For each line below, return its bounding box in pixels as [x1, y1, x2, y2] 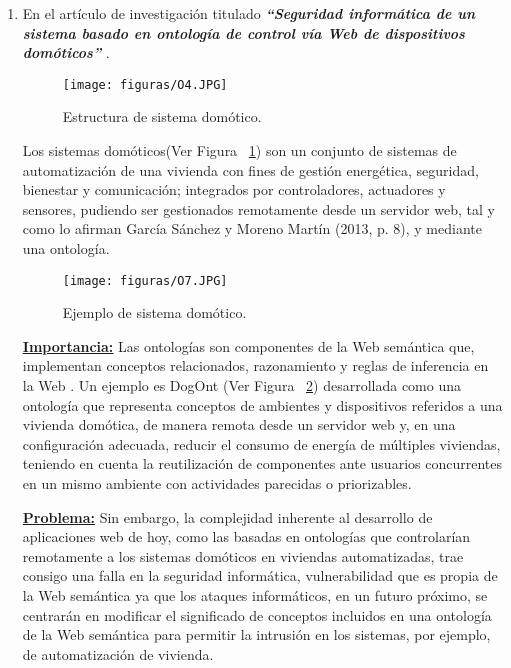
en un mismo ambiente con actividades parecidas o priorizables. [22, 473, 412, 493]
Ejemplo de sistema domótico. [62, 302, 247, 323]
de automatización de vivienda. [22, 643, 214, 664]
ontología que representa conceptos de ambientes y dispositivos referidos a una [22, 394, 503, 415]
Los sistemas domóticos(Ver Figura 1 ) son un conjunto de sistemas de [22, 140, 457, 161]
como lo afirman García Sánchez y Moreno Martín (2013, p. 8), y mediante [22, 218, 482, 239]
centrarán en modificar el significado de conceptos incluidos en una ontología [22, 604, 492, 625]
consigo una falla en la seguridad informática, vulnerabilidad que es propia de [22, 565, 498, 586]
